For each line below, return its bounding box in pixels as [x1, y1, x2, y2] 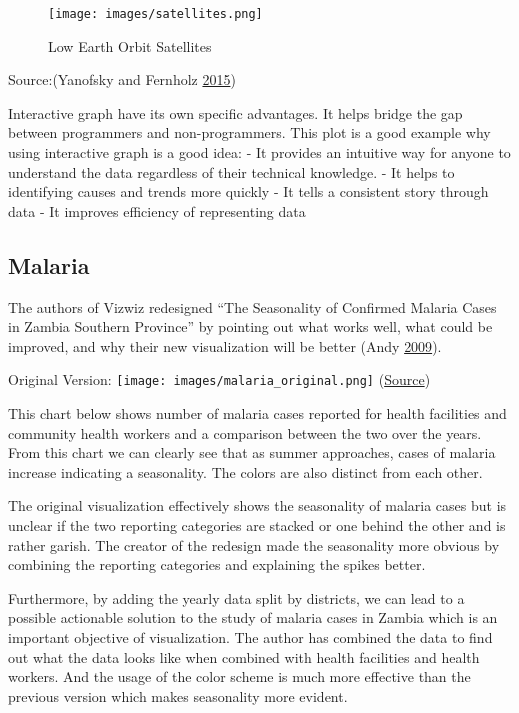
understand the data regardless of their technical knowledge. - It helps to [8, 161, 455, 182]
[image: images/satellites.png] [48, 7, 263, 21]
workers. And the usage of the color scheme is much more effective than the [8, 666, 471, 687]
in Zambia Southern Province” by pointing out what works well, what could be [8, 316, 493, 337]
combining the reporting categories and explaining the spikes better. [8, 554, 426, 575]
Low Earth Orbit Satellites [48, 35, 212, 56]
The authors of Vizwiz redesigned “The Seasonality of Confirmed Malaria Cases [8, 296, 497, 317]
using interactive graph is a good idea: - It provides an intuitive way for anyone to [8, 142, 511, 163]
